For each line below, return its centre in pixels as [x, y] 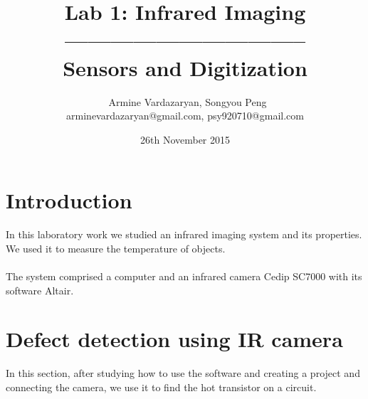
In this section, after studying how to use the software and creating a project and [183, 373]
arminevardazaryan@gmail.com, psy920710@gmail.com [185, 116]
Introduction [69, 200]
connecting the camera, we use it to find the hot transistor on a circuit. [161, 387]
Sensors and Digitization [185, 67]
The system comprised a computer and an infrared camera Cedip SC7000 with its [184, 276]
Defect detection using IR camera [174, 339]
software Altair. [40, 290]
